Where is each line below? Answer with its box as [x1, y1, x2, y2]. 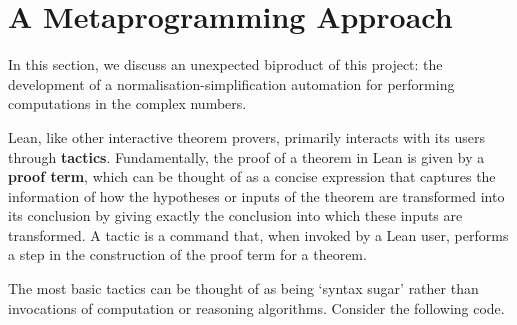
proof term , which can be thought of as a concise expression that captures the [8, 166, 496, 187]
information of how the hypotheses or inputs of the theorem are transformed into [8, 185, 505, 206]
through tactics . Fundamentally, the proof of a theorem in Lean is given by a [8, 146, 485, 167]
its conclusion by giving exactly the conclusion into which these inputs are [8, 205, 463, 226]
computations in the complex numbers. [8, 93, 247, 114]
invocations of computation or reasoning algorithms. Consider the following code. [8, 297, 505, 318]
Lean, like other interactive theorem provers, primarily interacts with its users [8, 126, 485, 147]
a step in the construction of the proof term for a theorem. [8, 244, 367, 265]
